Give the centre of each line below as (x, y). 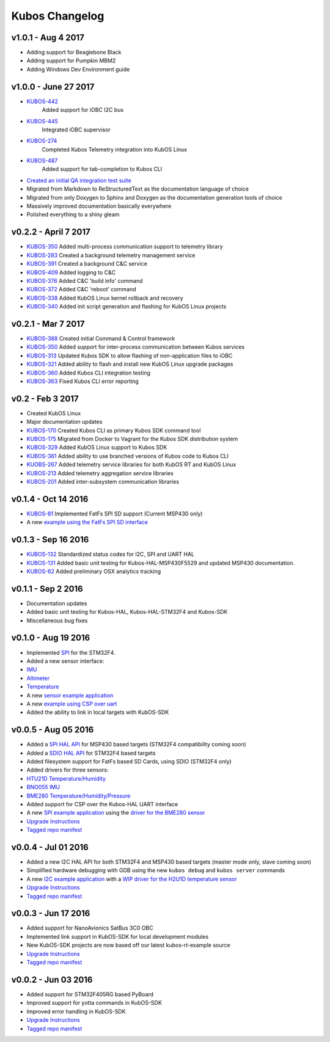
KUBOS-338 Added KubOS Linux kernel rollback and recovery (105, 298)
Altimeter (38, 678)
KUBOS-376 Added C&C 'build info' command (85, 280)
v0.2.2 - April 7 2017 (51, 232)
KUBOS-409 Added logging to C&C (71, 272)
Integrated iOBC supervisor (76, 129)
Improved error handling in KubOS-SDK (76, 1011)
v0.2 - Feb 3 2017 (45, 399)
